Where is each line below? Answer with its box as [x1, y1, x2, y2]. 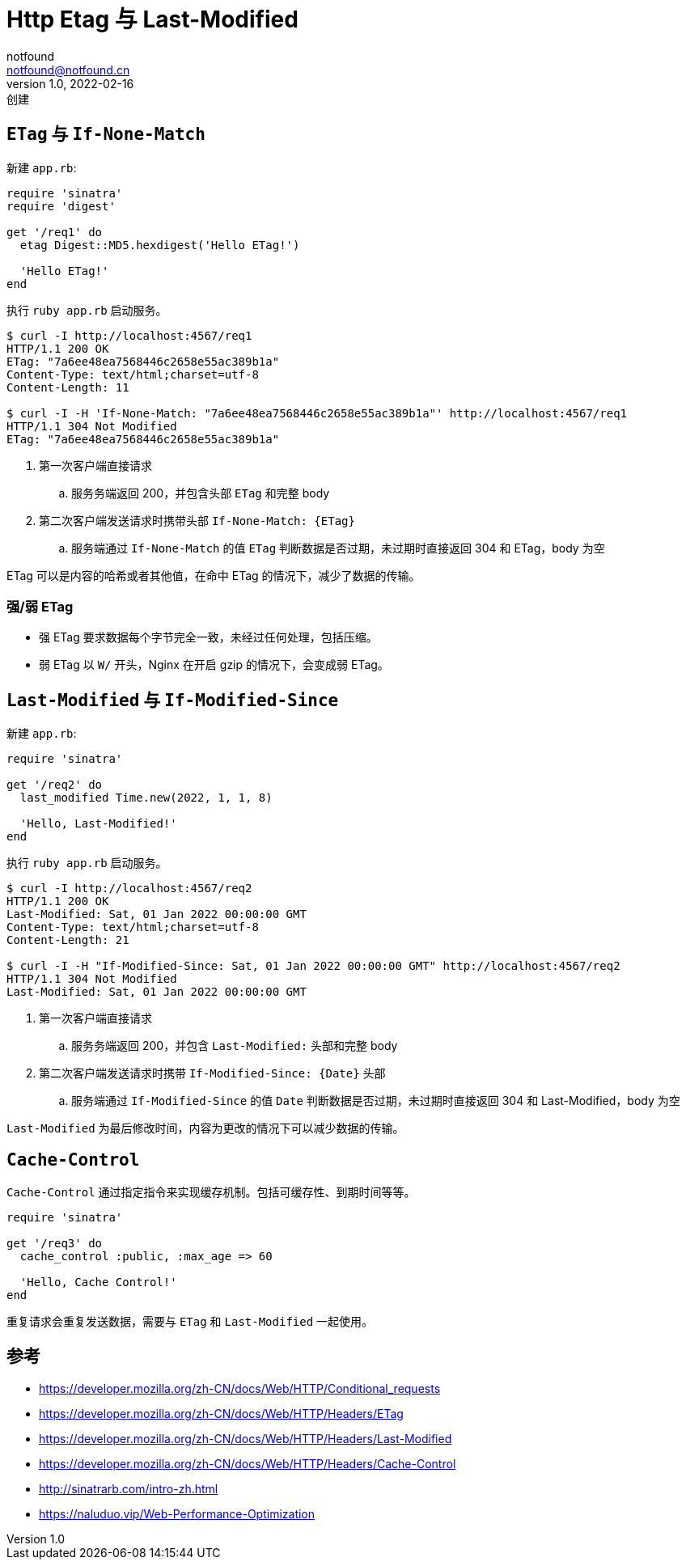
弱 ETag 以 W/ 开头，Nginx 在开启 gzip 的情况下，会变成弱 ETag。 [39, 658, 389, 672]
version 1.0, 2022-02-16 [6, 76, 134, 91]
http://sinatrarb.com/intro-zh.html [39, 1481, 218, 1496]
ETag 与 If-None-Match [6, 124, 205, 145]
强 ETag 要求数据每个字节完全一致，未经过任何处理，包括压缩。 [39, 630, 378, 645]
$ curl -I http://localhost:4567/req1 [6, 328, 252, 342]
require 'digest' [6, 199, 116, 213]
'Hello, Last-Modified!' [19, 817, 177, 831]
